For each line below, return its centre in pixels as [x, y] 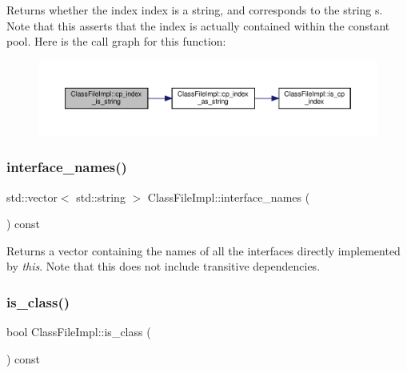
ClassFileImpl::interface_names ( [229, 197]
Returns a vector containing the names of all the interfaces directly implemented [203, 250]
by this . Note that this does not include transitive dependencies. [164, 266]
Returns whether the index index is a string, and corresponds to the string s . [195, 10]
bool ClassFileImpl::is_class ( [79, 332]
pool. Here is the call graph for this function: [116, 41]
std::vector [32, 197]
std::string [101, 197]
